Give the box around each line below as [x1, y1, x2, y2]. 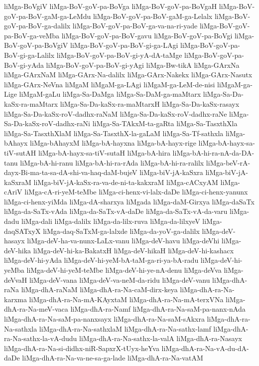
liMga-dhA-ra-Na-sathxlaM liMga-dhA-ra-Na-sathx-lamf [39, 323, 211, 334]
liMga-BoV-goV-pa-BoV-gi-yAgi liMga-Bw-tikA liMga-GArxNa [46, 59, 240, 70]
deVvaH [4, 274, 27, 285]
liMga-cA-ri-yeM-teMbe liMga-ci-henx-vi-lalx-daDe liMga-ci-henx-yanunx [24, 186, 248, 197]
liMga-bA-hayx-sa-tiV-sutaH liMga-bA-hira [38, 147, 170, 158]
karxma [4, 294, 27, 304]
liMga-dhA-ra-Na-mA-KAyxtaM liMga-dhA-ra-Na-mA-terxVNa [29, 294, 224, 304]
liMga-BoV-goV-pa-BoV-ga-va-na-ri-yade [72, 20, 198, 31]
